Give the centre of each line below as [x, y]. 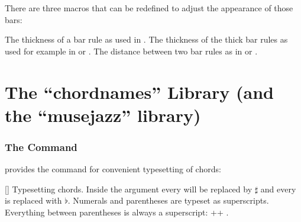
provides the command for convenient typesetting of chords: [113, 169]
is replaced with [33, 200]
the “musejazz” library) [103, 115]
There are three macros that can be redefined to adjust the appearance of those [149, 8]
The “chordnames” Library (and [139, 91]
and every [278, 189]
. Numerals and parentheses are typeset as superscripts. [168, 200]
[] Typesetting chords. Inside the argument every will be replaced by [129, 189]
